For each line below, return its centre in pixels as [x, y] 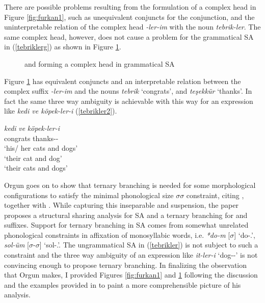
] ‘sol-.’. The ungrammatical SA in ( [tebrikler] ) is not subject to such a [149, 245]
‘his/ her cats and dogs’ [41, 148]
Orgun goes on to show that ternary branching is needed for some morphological [130, 185]
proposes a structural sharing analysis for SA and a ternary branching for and [126, 215]
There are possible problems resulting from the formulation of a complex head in [130, 7]
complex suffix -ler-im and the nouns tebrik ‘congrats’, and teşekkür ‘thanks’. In [128, 91]
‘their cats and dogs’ [36, 168]
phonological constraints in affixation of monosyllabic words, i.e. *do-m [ [117, 235]
